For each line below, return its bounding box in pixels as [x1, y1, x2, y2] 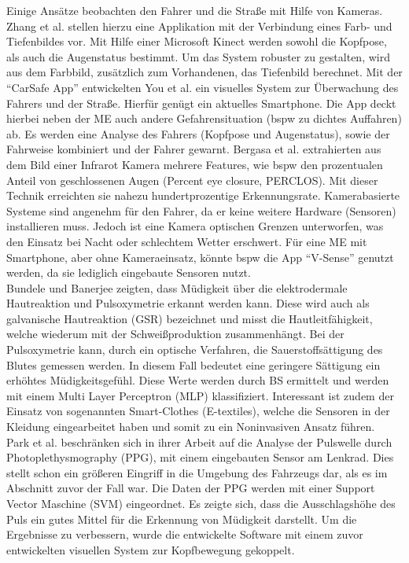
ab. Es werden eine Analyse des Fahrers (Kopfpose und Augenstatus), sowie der [6, 125, 390, 142]
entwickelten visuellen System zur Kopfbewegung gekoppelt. [6, 541, 295, 557]
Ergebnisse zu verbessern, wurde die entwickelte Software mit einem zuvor [6, 526, 363, 543]
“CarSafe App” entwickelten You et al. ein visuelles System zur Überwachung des [6, 79, 399, 95]
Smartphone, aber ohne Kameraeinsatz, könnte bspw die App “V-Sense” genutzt [6, 248, 394, 265]
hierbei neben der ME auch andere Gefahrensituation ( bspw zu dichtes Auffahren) [6, 110, 402, 127]
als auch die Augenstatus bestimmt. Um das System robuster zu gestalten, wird [6, 48, 390, 64]
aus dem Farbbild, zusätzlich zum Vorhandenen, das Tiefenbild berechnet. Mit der [6, 64, 403, 80]
